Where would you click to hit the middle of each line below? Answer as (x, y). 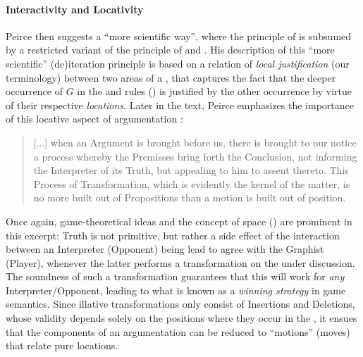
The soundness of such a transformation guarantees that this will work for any (175, 276)
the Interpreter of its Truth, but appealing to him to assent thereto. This (191, 170)
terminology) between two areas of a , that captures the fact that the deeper (171, 77)
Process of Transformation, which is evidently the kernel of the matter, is (192, 183)
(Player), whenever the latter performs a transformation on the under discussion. (180, 262)
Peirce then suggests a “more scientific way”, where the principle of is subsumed (179, 36)
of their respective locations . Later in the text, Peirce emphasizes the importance (180, 105)
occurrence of (34, 91)
